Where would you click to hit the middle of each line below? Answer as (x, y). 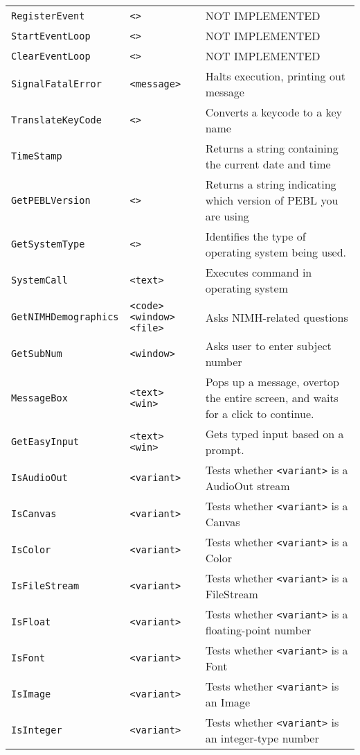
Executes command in (259, 272)
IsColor (31, 550)
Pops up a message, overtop (272, 382)
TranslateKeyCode (56, 120)
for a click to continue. (260, 414)
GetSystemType (48, 244)
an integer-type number (262, 738)
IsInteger (37, 730)
